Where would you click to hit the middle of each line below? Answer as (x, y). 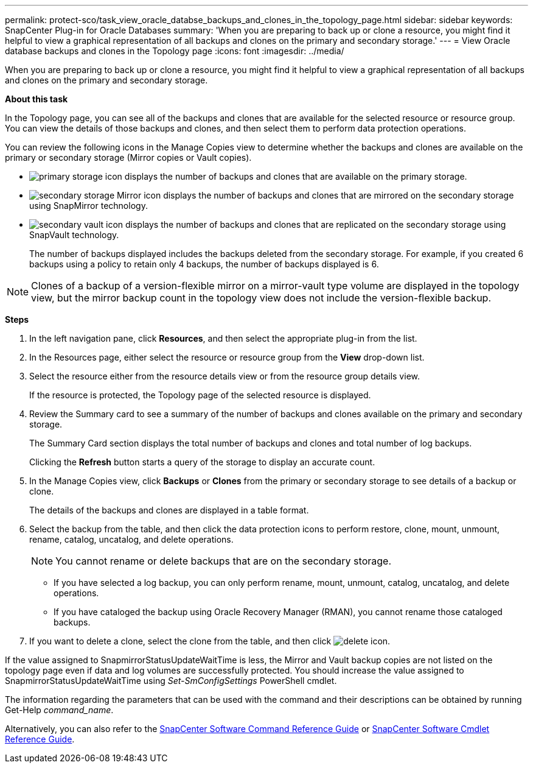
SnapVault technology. (74, 235)
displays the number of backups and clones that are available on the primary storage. (296, 176)
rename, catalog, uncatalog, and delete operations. (131, 539)
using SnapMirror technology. (89, 206)
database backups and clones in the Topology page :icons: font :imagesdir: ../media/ (175, 51)
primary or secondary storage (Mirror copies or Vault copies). (128, 157)
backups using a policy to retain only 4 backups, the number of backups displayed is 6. (204, 264)
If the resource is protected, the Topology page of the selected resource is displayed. (200, 395)
